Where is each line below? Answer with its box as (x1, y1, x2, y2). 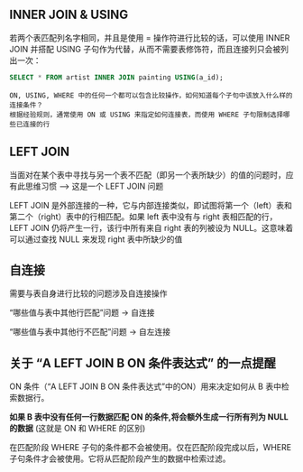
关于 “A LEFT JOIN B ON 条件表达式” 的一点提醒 (9, 356, 277, 371)
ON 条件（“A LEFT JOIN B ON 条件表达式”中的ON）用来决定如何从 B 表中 (9, 381, 282, 392)
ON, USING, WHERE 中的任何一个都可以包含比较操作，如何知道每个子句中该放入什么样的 (9, 90, 293, 100)
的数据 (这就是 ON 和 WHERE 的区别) (9, 423, 146, 434)
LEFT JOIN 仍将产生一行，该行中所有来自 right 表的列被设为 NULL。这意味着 (9, 222, 294, 233)
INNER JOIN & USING (9, 7, 129, 23)
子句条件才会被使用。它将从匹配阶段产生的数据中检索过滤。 (9, 453, 231, 464)
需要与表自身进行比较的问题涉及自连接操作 (9, 288, 168, 299)
